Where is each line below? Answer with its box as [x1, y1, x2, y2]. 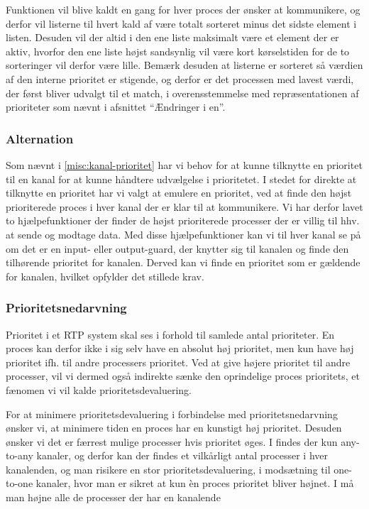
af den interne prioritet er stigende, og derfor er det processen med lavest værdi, [6, 71, 354, 86]
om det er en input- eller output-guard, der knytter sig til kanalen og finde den [6, 241, 349, 256]
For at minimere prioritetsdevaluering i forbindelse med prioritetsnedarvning [6, 406, 338, 421]
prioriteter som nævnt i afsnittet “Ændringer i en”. [6, 99, 226, 114]
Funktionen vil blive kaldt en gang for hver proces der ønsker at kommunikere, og [6, 2, 360, 16]
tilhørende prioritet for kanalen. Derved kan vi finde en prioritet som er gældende [6, 255, 360, 270]
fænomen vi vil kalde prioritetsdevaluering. [6, 382, 192, 397]
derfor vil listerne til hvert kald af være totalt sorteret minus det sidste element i [6, 16, 357, 31]
